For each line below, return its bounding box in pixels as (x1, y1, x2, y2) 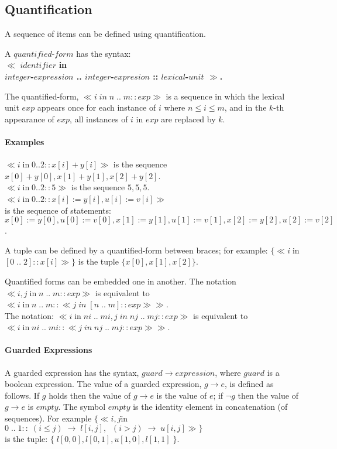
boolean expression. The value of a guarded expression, (5, 378, 202, 390)
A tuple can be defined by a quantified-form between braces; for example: (5, 244, 268, 256)
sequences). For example (5, 412, 92, 424)
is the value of (156, 389, 207, 401)
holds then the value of (49, 389, 131, 401)
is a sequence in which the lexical (166, 90, 285, 102)
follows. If (5, 389, 40, 401)
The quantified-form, (5, 90, 79, 102)
